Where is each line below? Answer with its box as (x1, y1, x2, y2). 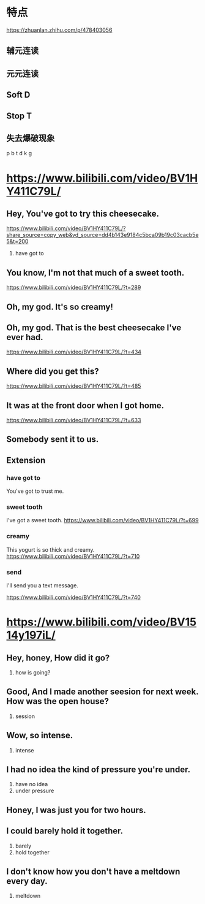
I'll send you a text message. (6, 581, 78, 589)
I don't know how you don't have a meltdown (6, 866, 181, 876)
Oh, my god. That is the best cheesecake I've (6, 322, 182, 333)
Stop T (6, 110, 32, 121)
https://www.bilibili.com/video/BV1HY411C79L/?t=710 (6, 552, 140, 560)
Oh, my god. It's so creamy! (6, 301, 113, 312)
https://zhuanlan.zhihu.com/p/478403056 (6, 26, 113, 34)
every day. (6, 876, 48, 886)
